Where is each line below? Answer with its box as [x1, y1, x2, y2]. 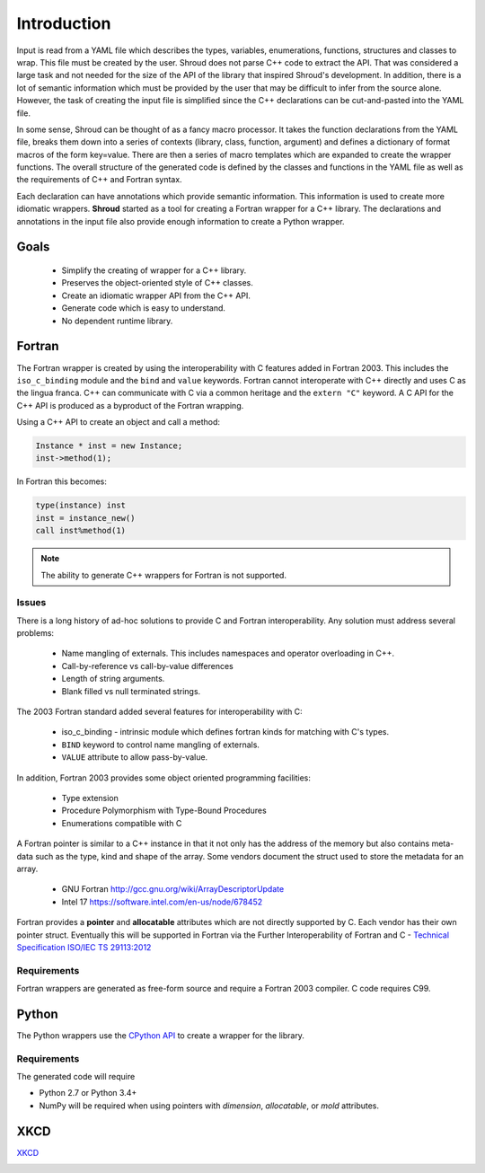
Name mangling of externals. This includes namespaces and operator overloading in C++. [61, 648, 395, 659]
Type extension [61, 793, 119, 803]
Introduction [16, 13, 111, 33]
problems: [16, 628, 54, 639]
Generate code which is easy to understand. [61, 303, 226, 313]
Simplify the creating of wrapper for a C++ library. [61, 265, 247, 276]
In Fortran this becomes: [16, 476, 108, 487]
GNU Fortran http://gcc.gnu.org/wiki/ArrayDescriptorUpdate [61, 884, 285, 895]
